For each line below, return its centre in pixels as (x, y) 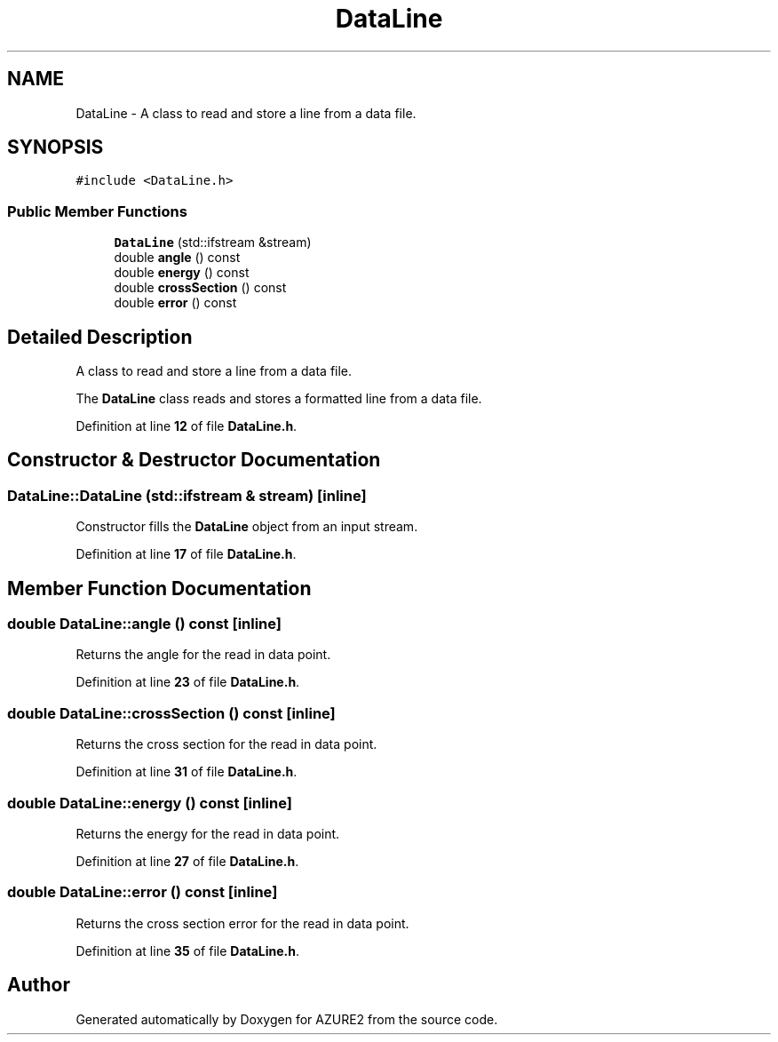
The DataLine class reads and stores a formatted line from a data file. (279, 399)
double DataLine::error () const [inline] (143, 892)
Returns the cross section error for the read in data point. (242, 923)
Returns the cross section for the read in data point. (226, 744)
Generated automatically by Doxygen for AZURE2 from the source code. (287, 1019)
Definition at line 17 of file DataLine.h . (186, 554)
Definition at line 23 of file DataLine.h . (188, 682)
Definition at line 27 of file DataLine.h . (187, 861)
